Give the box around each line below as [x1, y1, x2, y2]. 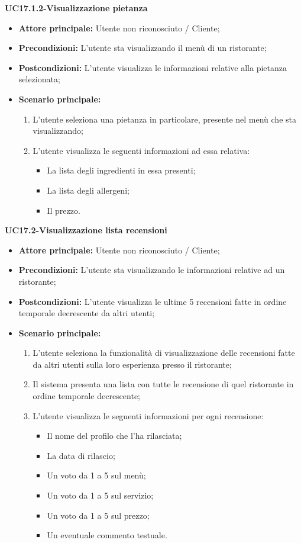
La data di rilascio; [47, 449, 115, 461]
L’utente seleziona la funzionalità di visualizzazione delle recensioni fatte [33, 346, 295, 359]
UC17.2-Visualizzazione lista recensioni [5, 224, 167, 236]
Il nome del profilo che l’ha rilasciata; [47, 429, 182, 442]
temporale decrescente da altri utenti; [18, 307, 155, 319]
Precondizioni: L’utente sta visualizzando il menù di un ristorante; [18, 41, 267, 54]
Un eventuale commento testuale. [47, 529, 167, 541]
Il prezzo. [47, 204, 80, 216]
